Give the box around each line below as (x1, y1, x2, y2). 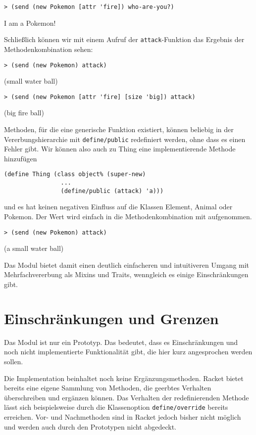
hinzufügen (4, 153, 37, 163)
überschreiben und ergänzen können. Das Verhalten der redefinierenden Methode (4, 392, 249, 402)
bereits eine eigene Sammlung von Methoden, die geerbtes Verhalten (4, 383, 211, 393)
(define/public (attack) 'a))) (60, 187, 164, 194)
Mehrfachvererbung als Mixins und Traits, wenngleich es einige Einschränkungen (4, 269, 249, 280)
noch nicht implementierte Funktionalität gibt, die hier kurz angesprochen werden (4, 346, 253, 357)
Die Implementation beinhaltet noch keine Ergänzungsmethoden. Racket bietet (4, 373, 244, 383)
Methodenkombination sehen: (4, 44, 93, 54)
